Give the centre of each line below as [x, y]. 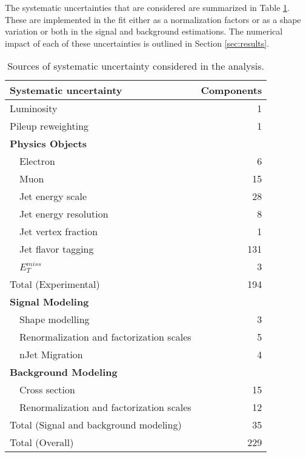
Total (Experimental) [55, 284]
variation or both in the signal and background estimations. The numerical [144, 31]
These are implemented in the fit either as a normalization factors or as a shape [153, 19]
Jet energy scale [53, 196]
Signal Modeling [49, 302]
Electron [37, 161]
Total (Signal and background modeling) [96, 425]
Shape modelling [55, 319]
